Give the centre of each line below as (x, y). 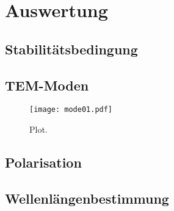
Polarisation (43, 162)
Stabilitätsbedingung (71, 49)
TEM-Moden (47, 85)
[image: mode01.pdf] (71, 110)
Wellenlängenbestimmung (87, 198)
